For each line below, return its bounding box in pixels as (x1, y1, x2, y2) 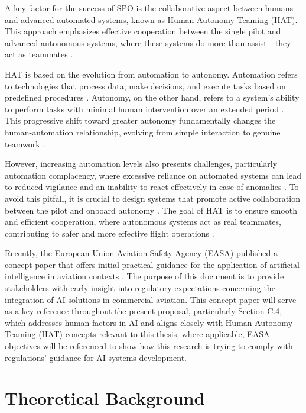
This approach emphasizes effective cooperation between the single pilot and (5, 25, 281, 37)
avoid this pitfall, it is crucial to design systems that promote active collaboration (5, 192, 300, 204)
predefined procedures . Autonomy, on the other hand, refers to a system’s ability (5, 91, 300, 104)
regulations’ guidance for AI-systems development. (5, 351, 187, 363)
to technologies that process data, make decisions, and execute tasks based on (5, 79, 286, 92)
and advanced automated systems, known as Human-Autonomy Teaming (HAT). (5, 13, 298, 25)
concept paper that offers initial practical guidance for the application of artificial (5, 258, 300, 270)
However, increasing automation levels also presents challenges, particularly (5, 157, 278, 170)
